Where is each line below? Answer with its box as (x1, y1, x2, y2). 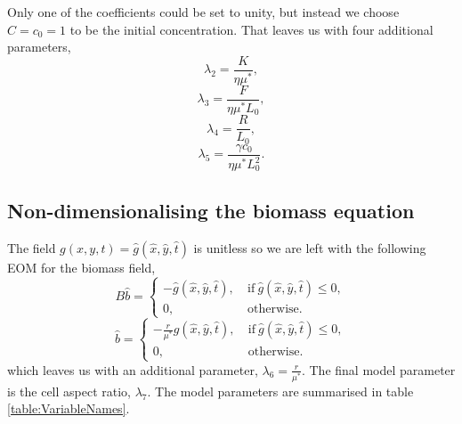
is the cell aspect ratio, (7, 381, 132, 400)
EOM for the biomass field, (7, 257, 156, 276)
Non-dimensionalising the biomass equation (7, 196, 415, 224)
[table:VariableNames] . (7, 399, 130, 418)
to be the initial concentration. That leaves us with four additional (69, 20, 434, 38)
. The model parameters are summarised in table (147, 381, 414, 400)
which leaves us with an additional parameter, (7, 360, 258, 379)
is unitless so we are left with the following (193, 238, 426, 257)
